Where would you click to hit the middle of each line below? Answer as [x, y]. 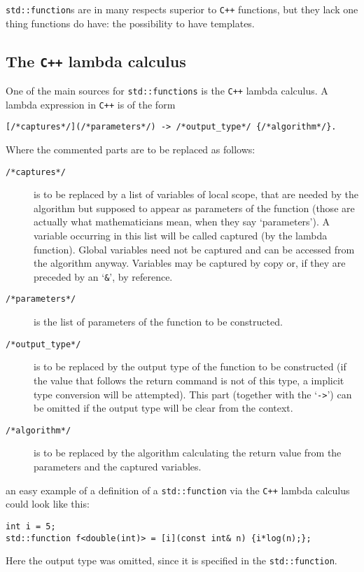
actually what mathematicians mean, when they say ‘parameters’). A [182, 222]
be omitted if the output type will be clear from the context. [163, 408]
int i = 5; [31, 526]
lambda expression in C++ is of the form [91, 104]
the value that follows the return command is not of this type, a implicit [189, 380]
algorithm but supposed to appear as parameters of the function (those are [194, 208]
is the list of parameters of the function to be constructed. [158, 322]
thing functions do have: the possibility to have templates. [130, 23]
